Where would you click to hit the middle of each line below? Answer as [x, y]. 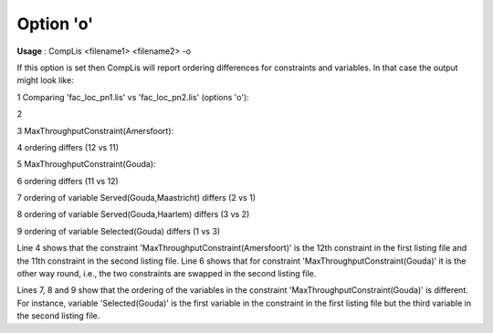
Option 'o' [55, 24]
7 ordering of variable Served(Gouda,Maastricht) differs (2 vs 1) [136, 198]
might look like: [46, 80]
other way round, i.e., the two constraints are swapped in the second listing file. [167, 274]
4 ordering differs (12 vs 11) [68, 147]
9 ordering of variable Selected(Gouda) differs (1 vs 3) [119, 231]
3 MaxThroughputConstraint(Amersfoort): [95, 130]
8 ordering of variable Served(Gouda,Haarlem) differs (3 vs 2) [133, 214]
